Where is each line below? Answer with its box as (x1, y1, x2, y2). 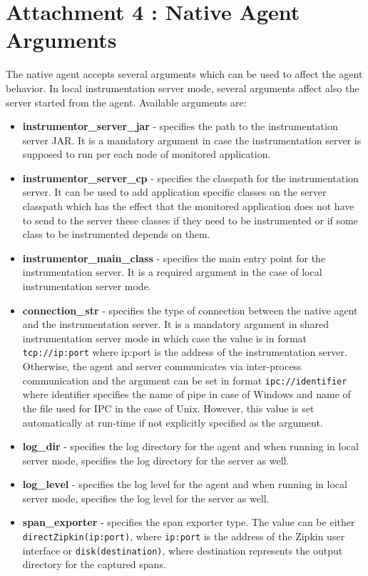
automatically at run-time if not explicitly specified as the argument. (22, 414, 323, 429)
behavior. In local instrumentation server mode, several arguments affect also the (6, 80, 359, 95)
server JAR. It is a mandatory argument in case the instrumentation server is (22, 132, 362, 147)
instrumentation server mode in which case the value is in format (22, 330, 307, 345)
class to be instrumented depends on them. (22, 227, 210, 242)
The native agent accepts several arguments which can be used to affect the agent (6, 66, 363, 81)
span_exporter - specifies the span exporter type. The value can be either (22, 515, 355, 530)
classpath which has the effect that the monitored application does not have (22, 199, 354, 214)
